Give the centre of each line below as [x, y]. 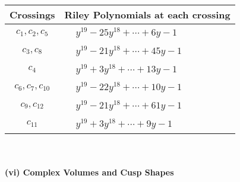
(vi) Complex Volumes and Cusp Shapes [89, 172]
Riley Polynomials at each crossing [147, 15]
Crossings [32, 15]
